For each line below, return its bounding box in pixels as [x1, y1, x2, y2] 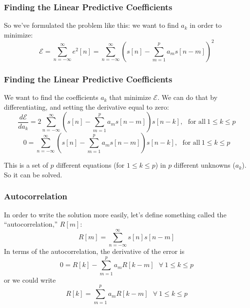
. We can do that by [157, 92, 218, 102]
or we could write [4, 274, 56, 285]
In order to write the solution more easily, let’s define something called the [4, 209, 227, 219]
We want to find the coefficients [4, 92, 98, 102]
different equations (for [56, 160, 125, 170]
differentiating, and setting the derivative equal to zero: [4, 101, 169, 112]
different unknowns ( [173, 160, 235, 170]
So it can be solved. [4, 169, 62, 179]
